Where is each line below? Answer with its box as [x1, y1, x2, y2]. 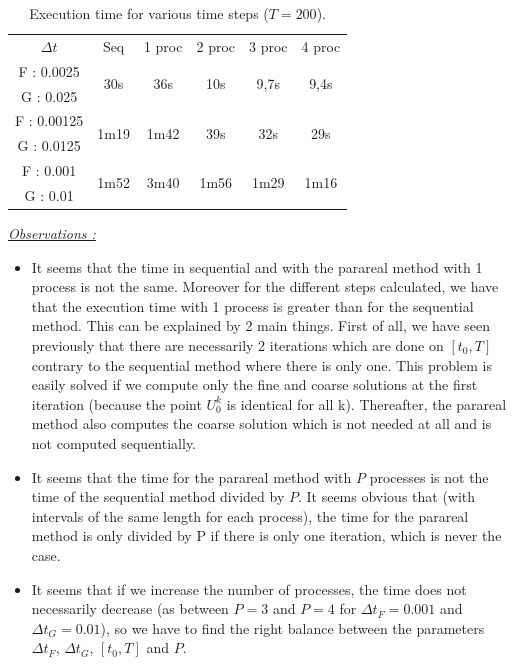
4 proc [301, 35, 341, 56]
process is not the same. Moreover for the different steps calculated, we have [31, 276, 499, 297]
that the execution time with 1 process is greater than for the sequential [31, 295, 474, 316]
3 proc [249, 35, 288, 56]
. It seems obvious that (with [297, 486, 476, 507]
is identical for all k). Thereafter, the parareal [226, 393, 507, 414]
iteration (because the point [31, 393, 202, 414]
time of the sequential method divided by [31, 486, 285, 507]
